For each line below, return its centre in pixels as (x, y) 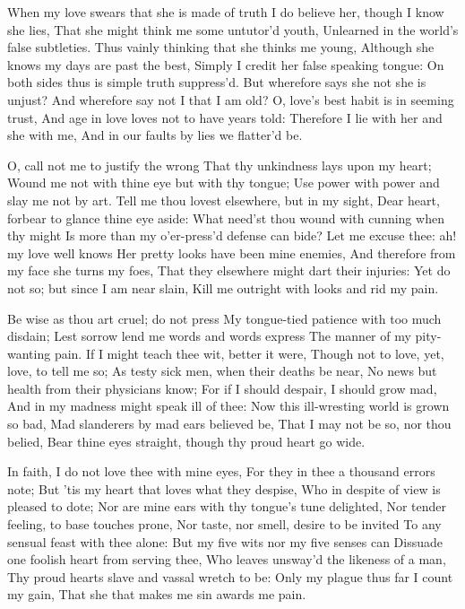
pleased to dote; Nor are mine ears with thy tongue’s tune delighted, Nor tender (227, 506)
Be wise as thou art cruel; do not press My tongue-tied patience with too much (224, 318)
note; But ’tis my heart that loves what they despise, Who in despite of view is (224, 488)
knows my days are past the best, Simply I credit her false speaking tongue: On (226, 64)
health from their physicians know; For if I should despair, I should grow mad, (222, 388)
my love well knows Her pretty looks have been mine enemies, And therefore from (232, 252)
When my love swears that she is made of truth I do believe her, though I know (226, 12)
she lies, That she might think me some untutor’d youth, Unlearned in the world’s (233, 29)
